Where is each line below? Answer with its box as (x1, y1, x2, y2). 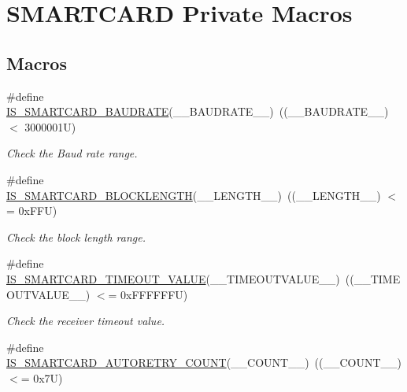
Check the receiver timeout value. (6, 312, 165, 329)
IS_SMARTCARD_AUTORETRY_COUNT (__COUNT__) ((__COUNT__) (6, 354, 402, 371)
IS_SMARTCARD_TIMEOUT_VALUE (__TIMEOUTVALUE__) (6, 270, 340, 287)
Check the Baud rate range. (6, 145, 138, 161)
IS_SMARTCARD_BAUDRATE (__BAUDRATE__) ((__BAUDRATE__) (6, 103, 389, 120)
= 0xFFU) (6, 202, 57, 219)
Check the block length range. (6, 228, 146, 245)
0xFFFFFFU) (120, 286, 188, 302)
